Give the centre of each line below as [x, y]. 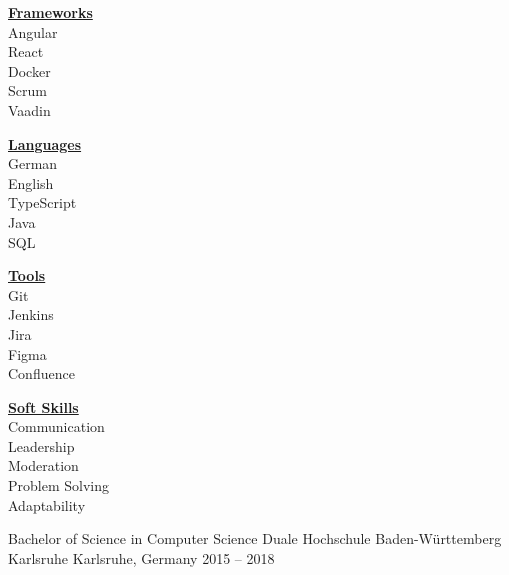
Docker [29, 70]
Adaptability [47, 504]
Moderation [43, 465]
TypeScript [42, 202]
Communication [56, 426]
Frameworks [50, 12]
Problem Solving [58, 485]
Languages [45, 143]
